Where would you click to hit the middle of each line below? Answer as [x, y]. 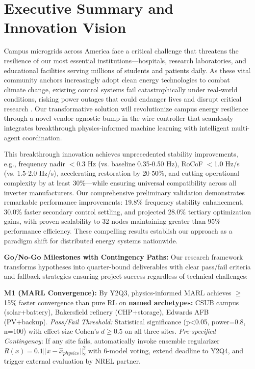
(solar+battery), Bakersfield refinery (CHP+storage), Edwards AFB [106, 312]
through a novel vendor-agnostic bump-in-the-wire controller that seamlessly [119, 118]
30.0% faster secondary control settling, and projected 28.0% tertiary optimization [127, 211]
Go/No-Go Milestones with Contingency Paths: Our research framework [124, 257]
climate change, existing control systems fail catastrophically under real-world [121, 89]
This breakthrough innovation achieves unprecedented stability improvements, [121, 154]
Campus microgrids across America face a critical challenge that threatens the [121, 51]
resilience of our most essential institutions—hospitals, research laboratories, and [125, 60]
